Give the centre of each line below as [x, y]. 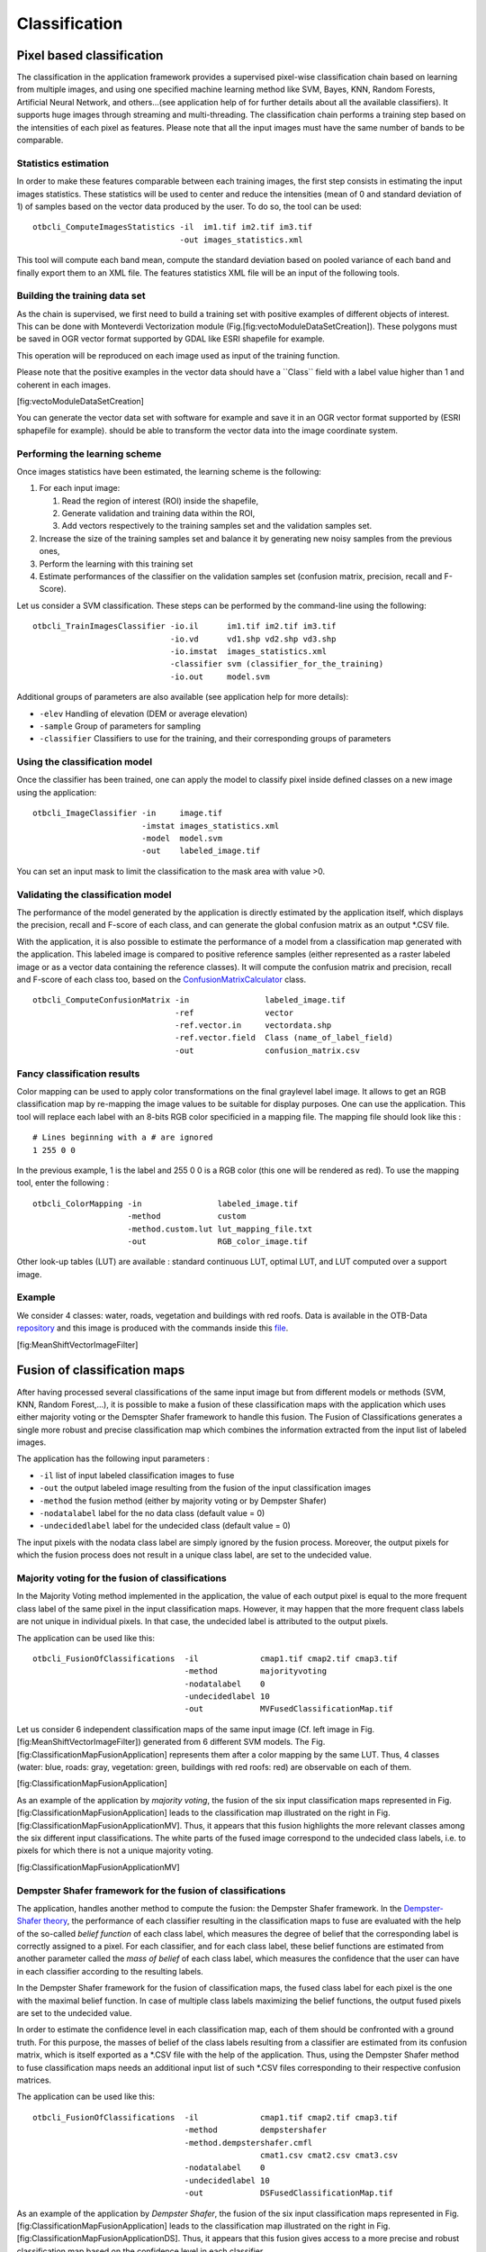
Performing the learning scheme [89, 453]
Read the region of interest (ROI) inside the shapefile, [160, 501]
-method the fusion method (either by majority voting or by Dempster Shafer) [183, 1501]
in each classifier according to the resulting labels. [110, 1971]
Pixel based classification [90, 55]
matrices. [34, 2080]
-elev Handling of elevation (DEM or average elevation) [143, 713]
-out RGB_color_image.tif [217, 1241]
